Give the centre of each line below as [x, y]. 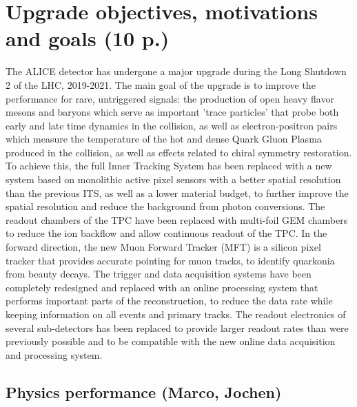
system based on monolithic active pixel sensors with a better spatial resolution [173, 179]
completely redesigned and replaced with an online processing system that [162, 287]
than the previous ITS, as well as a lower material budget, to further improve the [177, 192]
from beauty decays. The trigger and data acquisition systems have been [159, 274]
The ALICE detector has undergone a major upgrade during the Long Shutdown [176, 71]
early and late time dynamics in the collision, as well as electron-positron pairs [172, 125]
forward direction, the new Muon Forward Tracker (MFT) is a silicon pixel [163, 247]
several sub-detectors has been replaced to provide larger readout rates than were [177, 327]
